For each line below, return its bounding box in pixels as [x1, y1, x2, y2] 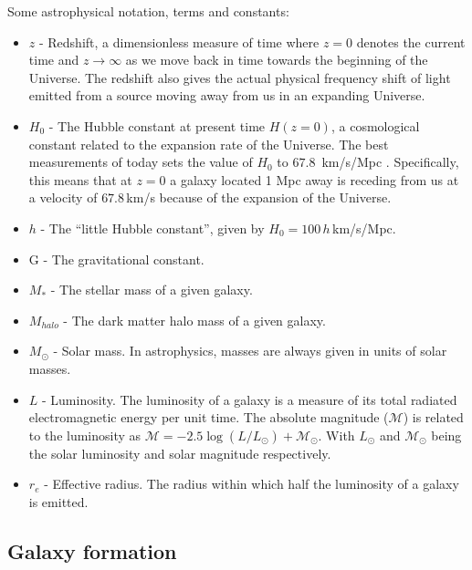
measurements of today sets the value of [28, 152, 253, 171]
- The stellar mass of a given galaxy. [50, 280, 253, 299]
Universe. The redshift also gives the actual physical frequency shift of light [28, 67, 451, 87]
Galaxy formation [7, 536, 177, 565]
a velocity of [28, 188, 98, 207]
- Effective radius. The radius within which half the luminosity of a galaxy [44, 474, 459, 493]
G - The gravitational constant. [28, 249, 205, 268]
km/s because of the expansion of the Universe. [126, 188, 392, 207]
